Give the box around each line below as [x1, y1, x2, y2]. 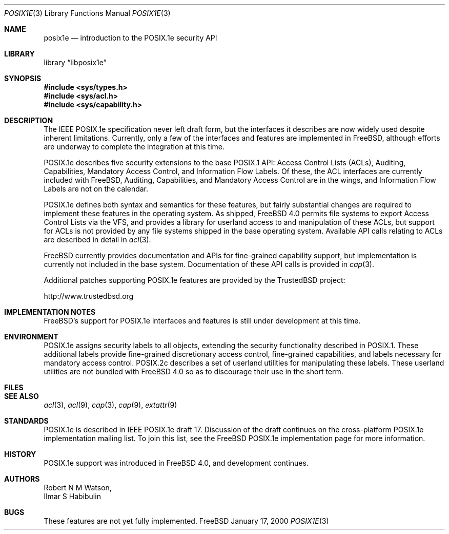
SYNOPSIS [4, 74, 42, 83]
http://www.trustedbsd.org [44, 292, 134, 300]
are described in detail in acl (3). [44, 235, 151, 244]
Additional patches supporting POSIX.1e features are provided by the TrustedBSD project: [44, 276, 345, 284]
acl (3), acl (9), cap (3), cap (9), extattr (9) [44, 400, 177, 409]
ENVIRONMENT [4, 332, 58, 341]
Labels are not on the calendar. [44, 184, 149, 193]
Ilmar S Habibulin [44, 492, 101, 501]
